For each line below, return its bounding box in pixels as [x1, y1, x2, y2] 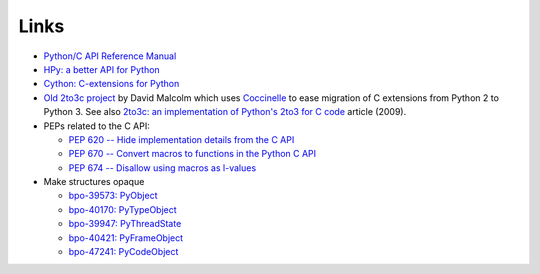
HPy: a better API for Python [43, 63, 160, 75]
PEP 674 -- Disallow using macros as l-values [68, 161, 257, 174]
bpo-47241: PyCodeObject [68, 246, 179, 258]
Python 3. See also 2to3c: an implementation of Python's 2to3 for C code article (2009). [43, 106, 407, 118]
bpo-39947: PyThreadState [68, 218, 182, 230]
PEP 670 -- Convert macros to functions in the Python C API [68, 148, 317, 160]
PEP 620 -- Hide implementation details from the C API [68, 133, 295, 145]
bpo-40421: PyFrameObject [68, 231, 184, 244]
